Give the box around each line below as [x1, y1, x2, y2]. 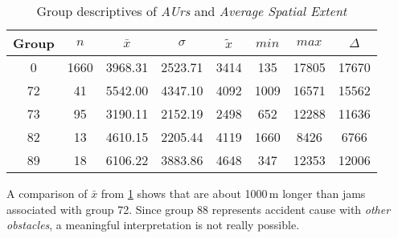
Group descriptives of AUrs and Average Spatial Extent [36, 2, 347, 20]
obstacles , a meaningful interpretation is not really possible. [6, 216, 300, 233]
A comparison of [6, 185, 88, 201]
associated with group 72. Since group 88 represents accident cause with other [6, 200, 391, 217]
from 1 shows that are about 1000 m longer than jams [101, 185, 366, 201]
